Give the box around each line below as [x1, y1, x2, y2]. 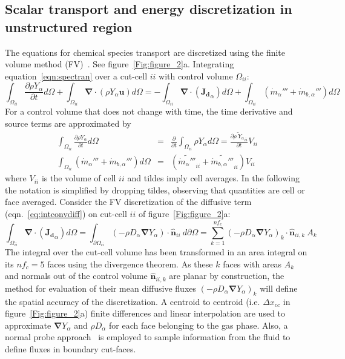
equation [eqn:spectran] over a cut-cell [5, 69, 148, 82]
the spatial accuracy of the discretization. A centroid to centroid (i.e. [5, 295, 260, 307]
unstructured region [5, 17, 133, 36]
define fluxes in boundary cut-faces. [5, 343, 136, 355]
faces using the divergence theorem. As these [47, 257, 213, 270]
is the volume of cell [41, 172, 116, 184]
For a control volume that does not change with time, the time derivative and [5, 105, 293, 118]
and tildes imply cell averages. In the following [127, 172, 300, 184]
